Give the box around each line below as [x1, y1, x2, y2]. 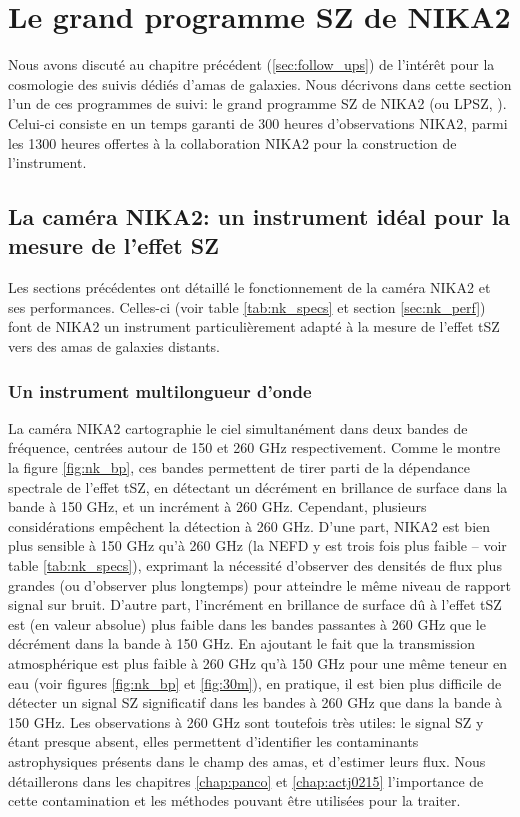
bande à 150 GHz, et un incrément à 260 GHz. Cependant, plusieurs [8, 496, 427, 517]
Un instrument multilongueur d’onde [8, 378, 312, 403]
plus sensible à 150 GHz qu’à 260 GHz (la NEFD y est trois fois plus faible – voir [8, 535, 507, 556]
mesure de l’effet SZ [8, 230, 219, 261]
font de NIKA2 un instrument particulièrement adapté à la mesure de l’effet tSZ [8, 316, 500, 337]
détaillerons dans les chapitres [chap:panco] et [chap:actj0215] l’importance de [8, 770, 484, 791]
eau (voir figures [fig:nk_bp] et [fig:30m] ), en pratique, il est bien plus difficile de [8, 672, 502, 693]
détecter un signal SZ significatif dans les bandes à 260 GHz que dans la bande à [8, 692, 503, 713]
